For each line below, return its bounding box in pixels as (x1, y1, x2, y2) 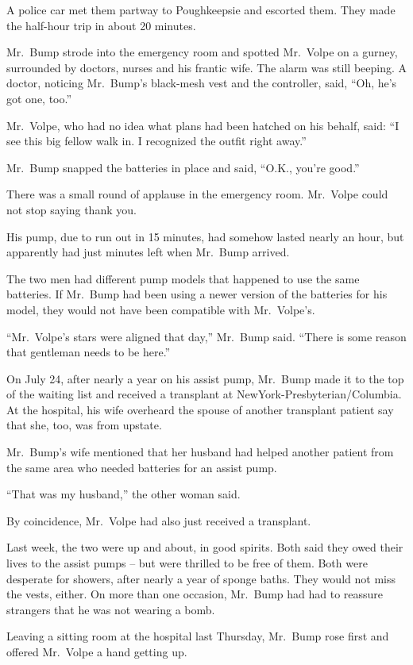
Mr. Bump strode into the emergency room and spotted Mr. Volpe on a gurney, (6, 44, 398, 60)
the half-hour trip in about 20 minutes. (6, 17, 196, 33)
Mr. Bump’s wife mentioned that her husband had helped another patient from (6, 444, 394, 460)
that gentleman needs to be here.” (6, 344, 171, 360)
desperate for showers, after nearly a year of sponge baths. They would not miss (6, 570, 396, 586)
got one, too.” (6, 90, 72, 106)
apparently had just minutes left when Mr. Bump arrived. (6, 244, 290, 260)
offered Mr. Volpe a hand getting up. (6, 644, 187, 659)
